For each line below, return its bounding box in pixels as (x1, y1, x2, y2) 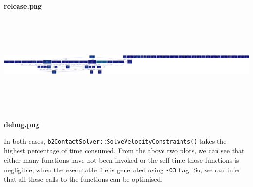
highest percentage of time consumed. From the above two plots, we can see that (4, 145, 245, 155)
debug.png (4, 119, 39, 130)
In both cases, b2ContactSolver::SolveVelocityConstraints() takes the (4, 136, 227, 146)
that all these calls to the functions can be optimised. (4, 174, 163, 184)
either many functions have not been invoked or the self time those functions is (4, 155, 239, 165)
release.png (4, 1, 42, 11)
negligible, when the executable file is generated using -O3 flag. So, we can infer (4, 164, 241, 174)
